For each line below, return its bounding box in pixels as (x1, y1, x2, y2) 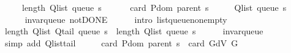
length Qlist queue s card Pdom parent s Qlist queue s (21, 1, 287, 13)
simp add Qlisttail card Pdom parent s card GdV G (4, 36, 238, 49)
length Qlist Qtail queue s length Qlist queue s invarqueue (4, 25, 263, 37)
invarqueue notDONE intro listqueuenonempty (25, 13, 227, 25)
